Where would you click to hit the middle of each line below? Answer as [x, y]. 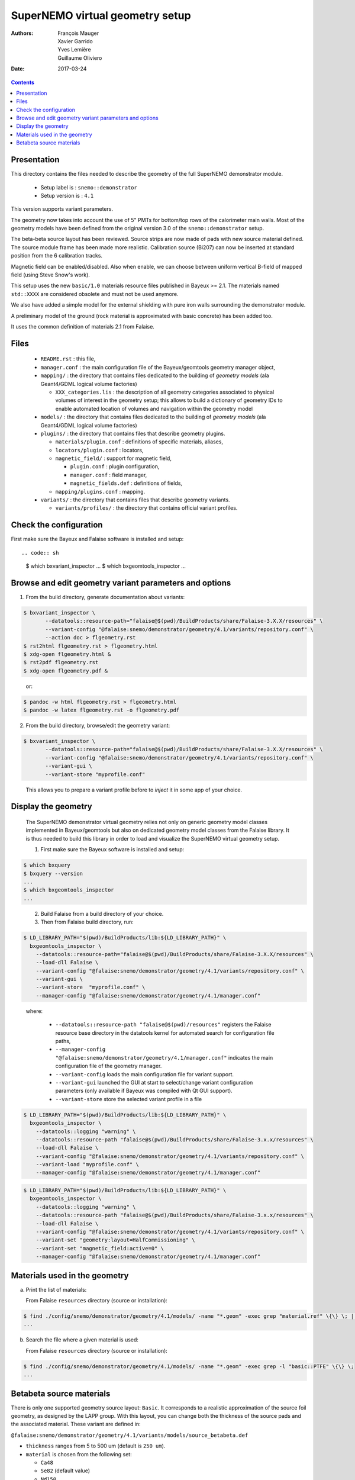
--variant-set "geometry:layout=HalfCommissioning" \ [115, 1240]
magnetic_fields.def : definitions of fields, [126, 483]
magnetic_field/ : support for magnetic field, [113, 458]
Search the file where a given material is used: [82, 1340]
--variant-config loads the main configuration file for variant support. [144, 1074]
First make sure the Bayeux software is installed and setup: [112, 850]
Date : [18, 69]
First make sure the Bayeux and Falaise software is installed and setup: [97, 539]
